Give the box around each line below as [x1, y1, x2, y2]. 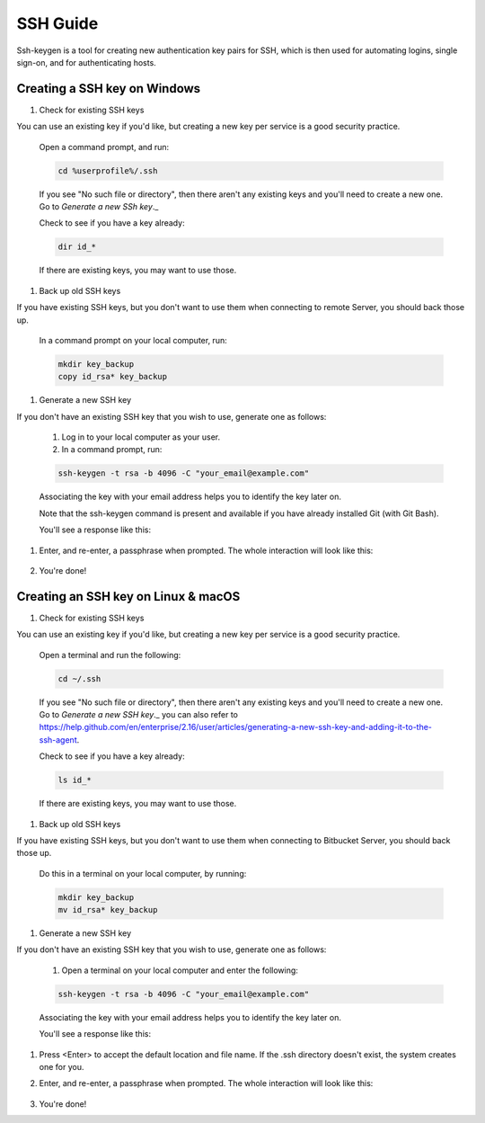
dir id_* [57, 242, 97, 252]
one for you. [39, 1062, 84, 1072]
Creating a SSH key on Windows [16, 81, 201, 96]
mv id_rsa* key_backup [57, 905, 158, 915]
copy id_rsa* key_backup [57, 371, 168, 382]
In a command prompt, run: [61, 444, 163, 455]
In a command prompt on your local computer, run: [39, 334, 228, 345]
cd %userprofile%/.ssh [57, 165, 158, 175]
